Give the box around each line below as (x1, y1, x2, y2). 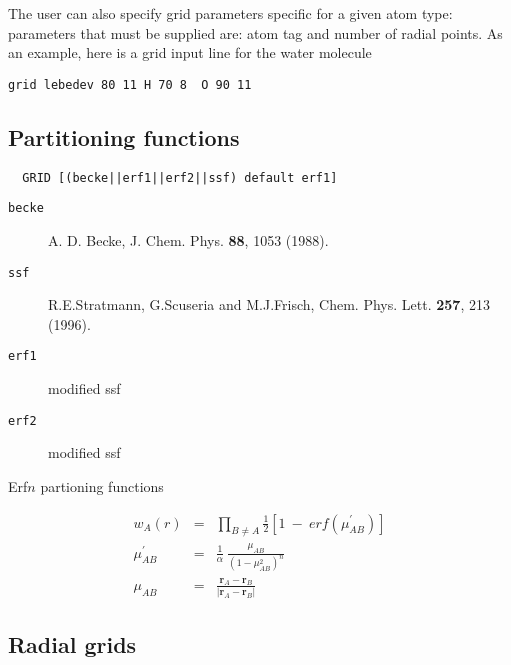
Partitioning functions (8, 121, 240, 152)
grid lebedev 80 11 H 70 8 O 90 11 (8, 77, 252, 92)
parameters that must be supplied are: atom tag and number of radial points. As (8, 22, 503, 43)
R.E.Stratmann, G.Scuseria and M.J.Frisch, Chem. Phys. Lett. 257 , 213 (48, 294, 490, 315)
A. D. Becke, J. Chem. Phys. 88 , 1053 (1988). (48, 229, 329, 250)
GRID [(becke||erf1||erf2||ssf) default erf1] (22, 170, 338, 185)
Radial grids (8, 629, 137, 660)
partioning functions (40, 475, 164, 496)
